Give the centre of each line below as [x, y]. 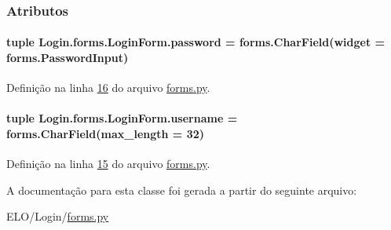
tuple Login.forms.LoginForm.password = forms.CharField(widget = [196, 42]
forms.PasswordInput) [68, 58]
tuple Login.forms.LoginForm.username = [122, 118]
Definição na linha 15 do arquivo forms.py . [108, 164]
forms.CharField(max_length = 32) [106, 134]
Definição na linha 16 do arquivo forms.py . [108, 88]
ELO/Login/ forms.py [58, 216]
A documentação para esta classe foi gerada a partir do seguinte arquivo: [182, 190]
